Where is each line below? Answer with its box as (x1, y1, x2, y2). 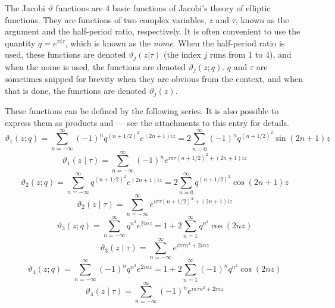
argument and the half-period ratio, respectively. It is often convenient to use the (5, 25, 300, 37)
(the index (164, 48, 201, 61)
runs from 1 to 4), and (209, 48, 292, 61)
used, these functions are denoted (5, 48, 126, 61)
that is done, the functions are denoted (5, 84, 146, 96)
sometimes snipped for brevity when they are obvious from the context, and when (5, 73, 303, 85)
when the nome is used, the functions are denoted (5, 60, 186, 73)
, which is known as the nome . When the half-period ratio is (65, 36, 285, 49)
